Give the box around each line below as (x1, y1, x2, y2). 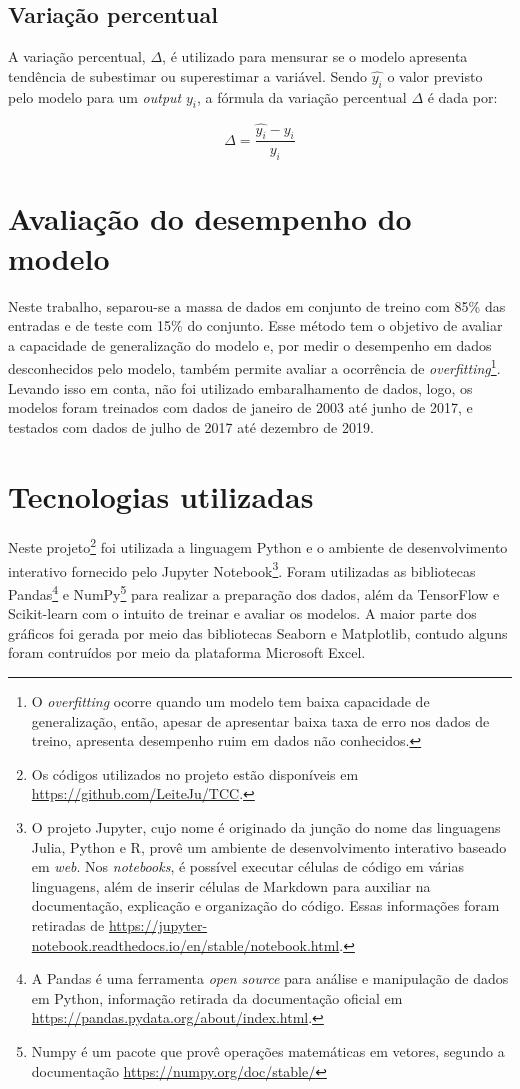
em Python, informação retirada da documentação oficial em (31, 987, 403, 1008)
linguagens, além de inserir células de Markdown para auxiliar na (31, 875, 431, 896)
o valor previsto (387, 65, 483, 86)
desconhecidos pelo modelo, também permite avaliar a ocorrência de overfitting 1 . (8, 355, 501, 378)
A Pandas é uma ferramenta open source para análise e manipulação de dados (31, 968, 509, 989)
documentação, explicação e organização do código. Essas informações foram (31, 895, 500, 916)
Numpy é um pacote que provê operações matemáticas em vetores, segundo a (31, 1040, 505, 1061)
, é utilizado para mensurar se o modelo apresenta (162, 46, 468, 67)
